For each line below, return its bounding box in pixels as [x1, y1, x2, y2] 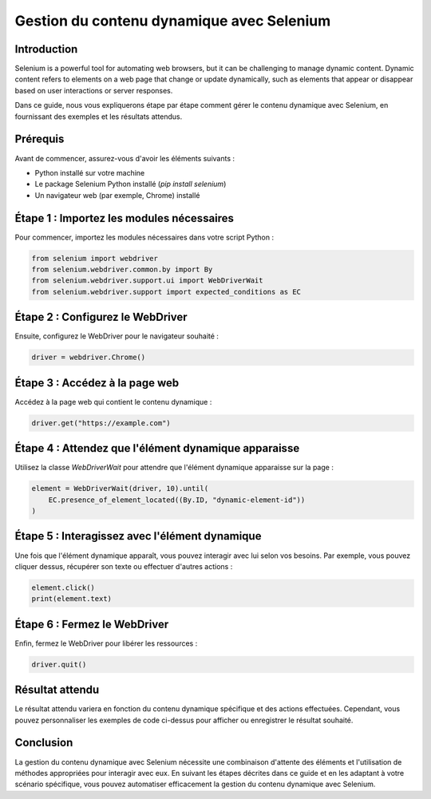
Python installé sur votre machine [34, 168, 145, 177]
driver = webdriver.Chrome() [31, 353, 146, 362]
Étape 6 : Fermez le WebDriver [14, 617, 169, 631]
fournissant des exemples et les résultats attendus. [14, 112, 183, 121]
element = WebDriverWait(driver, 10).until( [31, 484, 209, 493]
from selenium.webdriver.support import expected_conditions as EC [31, 287, 302, 296]
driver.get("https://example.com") [31, 418, 171, 427]
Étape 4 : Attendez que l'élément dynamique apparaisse [14, 441, 300, 455]
